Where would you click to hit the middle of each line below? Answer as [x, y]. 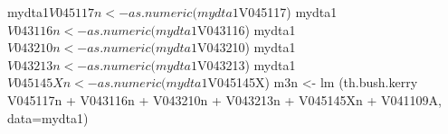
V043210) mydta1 [246, 47]
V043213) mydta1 [246, 64]
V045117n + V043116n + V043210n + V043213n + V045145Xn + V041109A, [224, 99]
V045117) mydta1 [288, 12]
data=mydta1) [48, 117]
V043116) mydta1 [246, 29]
